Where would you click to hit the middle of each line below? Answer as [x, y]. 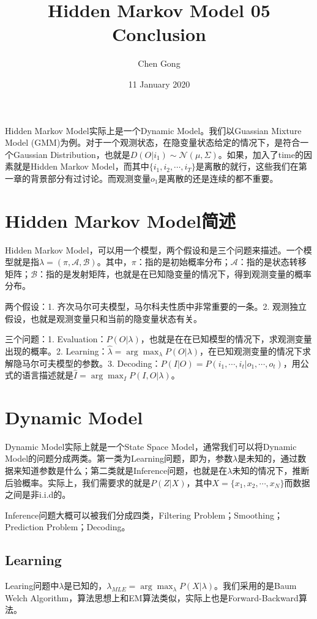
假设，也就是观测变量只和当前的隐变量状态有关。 [103, 318]
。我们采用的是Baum [255, 586]
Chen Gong [159, 63]
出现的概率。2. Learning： [56, 351]
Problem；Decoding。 [88, 527]
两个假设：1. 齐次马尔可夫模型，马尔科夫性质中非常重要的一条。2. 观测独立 [156, 306]
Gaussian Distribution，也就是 [72, 154]
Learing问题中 [32, 586]
